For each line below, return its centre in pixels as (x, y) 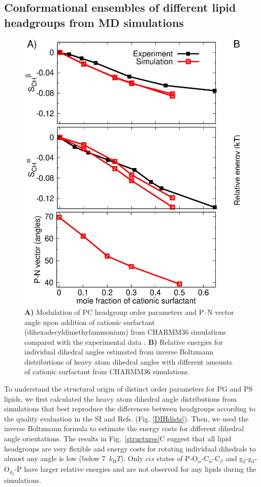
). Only (132, 458)
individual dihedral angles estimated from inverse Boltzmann (119, 352)
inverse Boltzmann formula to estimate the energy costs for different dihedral (124, 428)
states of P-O (177, 458)
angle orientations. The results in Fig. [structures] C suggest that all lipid (118, 439)
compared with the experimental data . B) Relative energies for (124, 342)
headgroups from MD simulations (94, 22)
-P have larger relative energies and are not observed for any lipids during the (135, 468)
